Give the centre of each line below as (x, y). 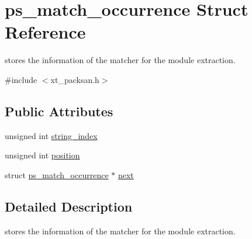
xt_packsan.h (75, 79)
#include (21, 79)
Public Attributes (59, 111)
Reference (45, 32)
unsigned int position (42, 155)
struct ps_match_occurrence (57, 174)
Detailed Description (69, 206)
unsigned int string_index (51, 135)
